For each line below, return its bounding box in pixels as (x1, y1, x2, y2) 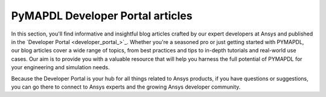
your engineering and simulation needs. (11, 64, 110, 71)
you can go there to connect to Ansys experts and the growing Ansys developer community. (11, 83, 241, 90)
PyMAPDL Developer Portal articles (11, 9, 193, 22)
